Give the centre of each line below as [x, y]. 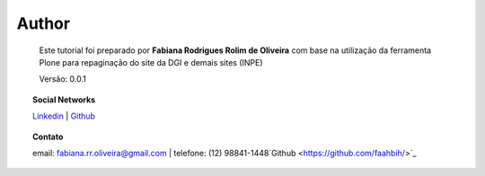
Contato [48, 136]
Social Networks [64, 100]
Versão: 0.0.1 [63, 79]
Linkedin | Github [64, 116]
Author [44, 23]
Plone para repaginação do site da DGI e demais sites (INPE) [151, 62]
